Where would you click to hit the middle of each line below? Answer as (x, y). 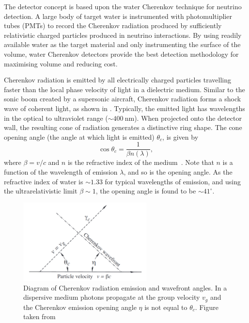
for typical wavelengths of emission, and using (173, 181)
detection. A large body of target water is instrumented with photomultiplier (118, 16)
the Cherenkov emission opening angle (80, 307)
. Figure (207, 307)
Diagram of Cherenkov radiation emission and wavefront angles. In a (125, 287)
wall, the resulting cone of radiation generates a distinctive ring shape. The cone (123, 127)
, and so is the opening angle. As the (178, 171)
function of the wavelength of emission (61, 171)
